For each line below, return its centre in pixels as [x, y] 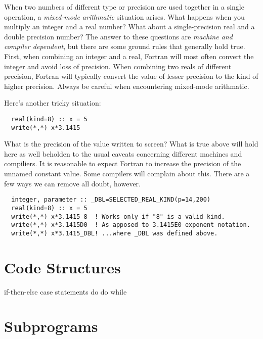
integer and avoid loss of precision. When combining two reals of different [118, 66]
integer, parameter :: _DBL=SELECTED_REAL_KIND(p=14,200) [111, 200]
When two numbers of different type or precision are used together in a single [124, 7]
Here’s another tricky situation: [53, 103]
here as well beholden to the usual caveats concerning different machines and [123, 153]
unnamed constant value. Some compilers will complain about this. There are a [127, 174]
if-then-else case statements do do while [65, 291]
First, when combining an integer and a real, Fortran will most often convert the [129, 56]
